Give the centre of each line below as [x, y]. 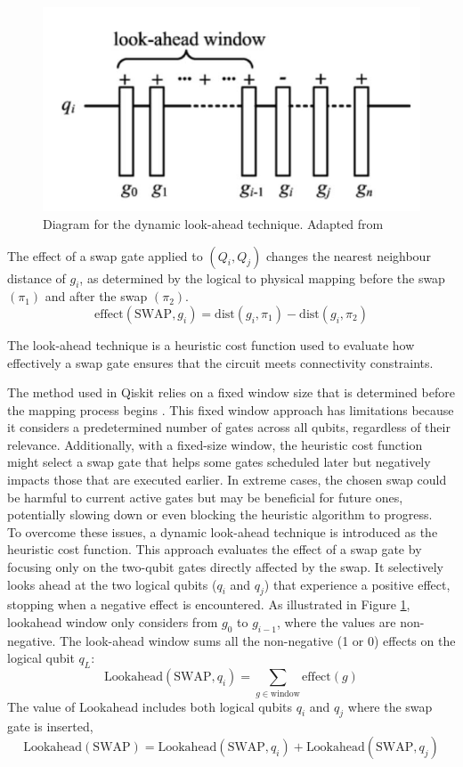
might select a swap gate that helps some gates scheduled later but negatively [219, 462]
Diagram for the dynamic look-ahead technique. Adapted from [213, 223]
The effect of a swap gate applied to [105, 255]
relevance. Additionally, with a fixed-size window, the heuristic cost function [215, 444]
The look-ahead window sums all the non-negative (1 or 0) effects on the [258, 640]
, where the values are [336, 622]
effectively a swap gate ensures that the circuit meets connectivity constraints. [220, 362]
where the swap [390, 706]
